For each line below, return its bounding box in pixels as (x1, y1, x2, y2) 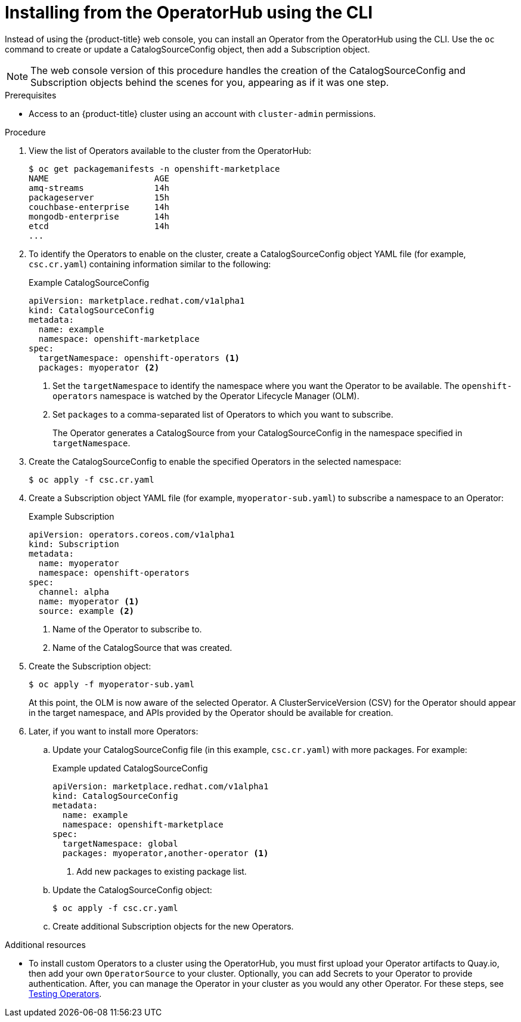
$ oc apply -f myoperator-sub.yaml (29, 679, 195, 689)
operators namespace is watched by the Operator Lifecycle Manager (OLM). (52, 390, 359, 401)
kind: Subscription (29, 539, 119, 549)
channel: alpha (38, 586, 109, 597)
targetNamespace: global (62, 838, 178, 848)
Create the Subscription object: (29, 660, 151, 671)
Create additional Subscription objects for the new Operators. (52, 921, 294, 931)
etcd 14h (29, 221, 170, 231)
